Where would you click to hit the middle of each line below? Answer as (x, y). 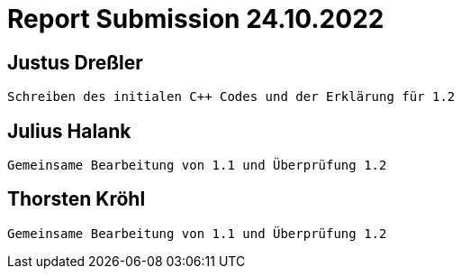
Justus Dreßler (75, 62)
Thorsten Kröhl (77, 199)
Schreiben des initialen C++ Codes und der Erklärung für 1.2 (231, 97)
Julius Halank (69, 131)
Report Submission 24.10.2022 (196, 19)
